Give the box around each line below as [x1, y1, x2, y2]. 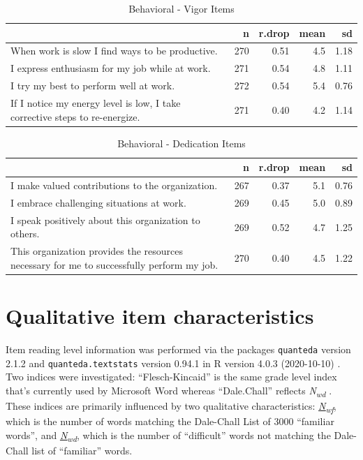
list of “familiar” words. [31, 443, 133, 457]
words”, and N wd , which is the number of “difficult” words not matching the [6, 427, 331, 444]
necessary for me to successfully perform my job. [10, 257, 218, 272]
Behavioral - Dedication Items [117, 135, 246, 150]
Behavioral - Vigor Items [128, 1, 235, 15]
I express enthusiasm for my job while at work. [10, 61, 211, 75]
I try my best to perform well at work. [10, 78, 175, 93]
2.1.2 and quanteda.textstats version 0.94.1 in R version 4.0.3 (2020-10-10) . [6, 355, 341, 370]
